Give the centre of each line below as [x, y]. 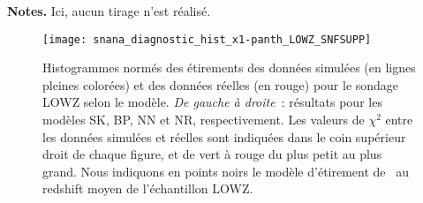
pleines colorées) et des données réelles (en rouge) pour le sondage [221, 84]
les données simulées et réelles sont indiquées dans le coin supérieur [224, 136]
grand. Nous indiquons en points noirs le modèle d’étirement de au [226, 171]
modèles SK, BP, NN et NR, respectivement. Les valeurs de [204, 120]
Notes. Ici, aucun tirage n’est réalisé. [109, 11]
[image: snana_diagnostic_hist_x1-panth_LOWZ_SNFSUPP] [207, 39]
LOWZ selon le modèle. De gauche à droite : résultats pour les [212, 102]
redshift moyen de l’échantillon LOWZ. [148, 188]
